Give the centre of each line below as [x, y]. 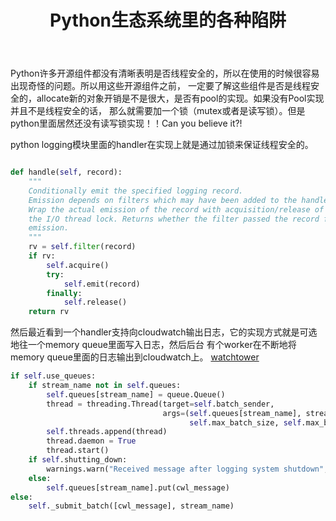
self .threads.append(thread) [107, 432]
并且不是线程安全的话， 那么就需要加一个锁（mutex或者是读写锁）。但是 [158, 111]
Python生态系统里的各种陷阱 [168, 20]
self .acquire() [78, 265]
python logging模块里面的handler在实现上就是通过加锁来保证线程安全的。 [162, 145]
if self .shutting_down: [78, 460]
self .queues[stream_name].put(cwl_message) [138, 487]
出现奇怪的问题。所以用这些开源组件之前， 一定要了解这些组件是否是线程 [160, 86]
